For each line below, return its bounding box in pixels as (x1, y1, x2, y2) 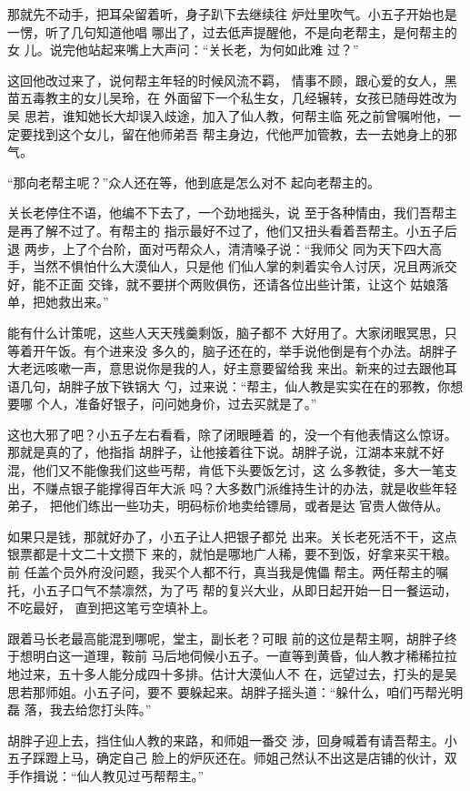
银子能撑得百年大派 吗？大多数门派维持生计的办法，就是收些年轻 (70, 478, 457, 497)
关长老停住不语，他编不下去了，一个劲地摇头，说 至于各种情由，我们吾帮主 (7, 203, 457, 222)
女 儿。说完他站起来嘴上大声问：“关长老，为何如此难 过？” (7, 40, 359, 59)
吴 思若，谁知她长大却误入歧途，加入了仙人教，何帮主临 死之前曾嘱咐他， (7, 106, 449, 125)
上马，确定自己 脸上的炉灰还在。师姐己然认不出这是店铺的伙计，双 (57, 748, 457, 767)
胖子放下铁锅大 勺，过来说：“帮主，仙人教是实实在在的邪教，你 (70, 376, 451, 395)
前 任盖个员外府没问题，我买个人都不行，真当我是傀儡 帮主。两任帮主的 (7, 563, 436, 582)
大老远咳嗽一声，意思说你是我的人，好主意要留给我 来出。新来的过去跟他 (7, 359, 445, 378)
